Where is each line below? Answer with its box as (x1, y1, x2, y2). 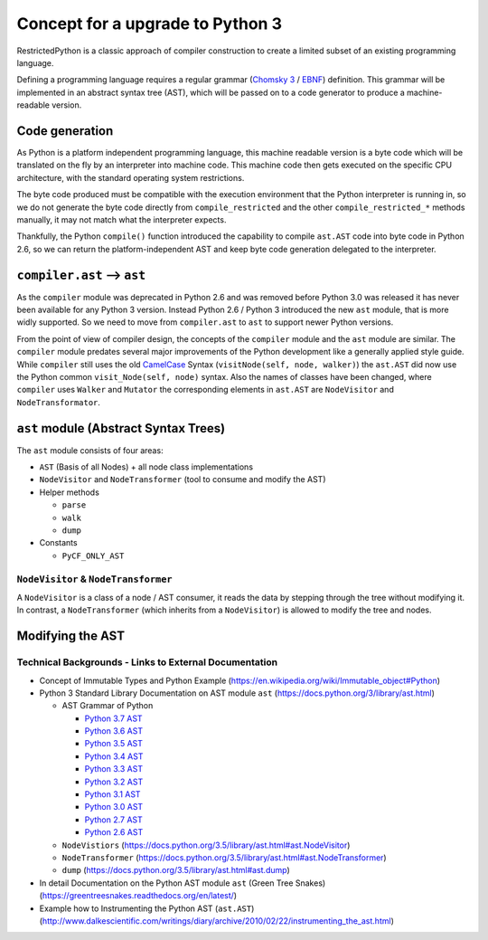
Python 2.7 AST (84, 814, 144, 825)
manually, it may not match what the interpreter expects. (16, 214, 227, 225)
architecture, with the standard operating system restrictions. (16, 172, 245, 183)
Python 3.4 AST (84, 751, 144, 762)
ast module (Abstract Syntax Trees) (16, 421, 226, 436)
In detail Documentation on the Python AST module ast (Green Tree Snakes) (39, 878, 326, 888)
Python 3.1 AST (84, 789, 141, 800)
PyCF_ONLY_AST (61, 550, 125, 561)
